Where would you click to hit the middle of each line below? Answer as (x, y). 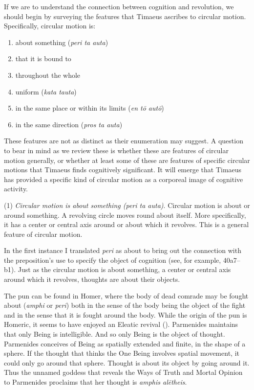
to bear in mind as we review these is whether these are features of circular (116, 150)
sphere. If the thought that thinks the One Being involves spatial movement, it (122, 353)
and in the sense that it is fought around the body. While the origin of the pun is (126, 314)
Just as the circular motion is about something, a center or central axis (124, 269)
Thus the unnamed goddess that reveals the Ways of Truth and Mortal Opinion (123, 372)
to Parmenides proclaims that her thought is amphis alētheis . (95, 382)
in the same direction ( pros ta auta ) (69, 124)
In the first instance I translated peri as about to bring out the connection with (123, 250)
